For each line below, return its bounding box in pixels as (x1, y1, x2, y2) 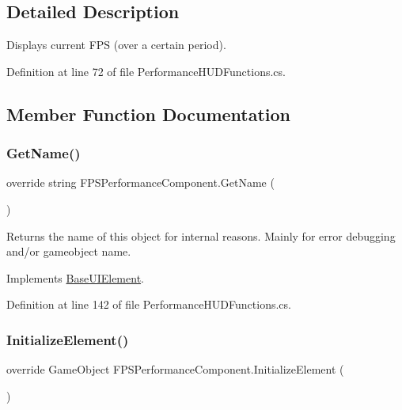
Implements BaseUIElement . (6, 269, 144, 286)
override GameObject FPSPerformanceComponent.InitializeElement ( (6, 361, 344, 378)
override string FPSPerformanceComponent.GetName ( (6, 174, 275, 191)
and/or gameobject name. (6, 243, 131, 260)
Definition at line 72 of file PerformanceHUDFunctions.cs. (6, 63, 286, 79)
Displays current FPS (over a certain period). (6, 36, 226, 53)
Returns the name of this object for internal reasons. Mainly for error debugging (6, 227, 396, 244)
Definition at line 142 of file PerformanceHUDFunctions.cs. (6, 296, 291, 313)
